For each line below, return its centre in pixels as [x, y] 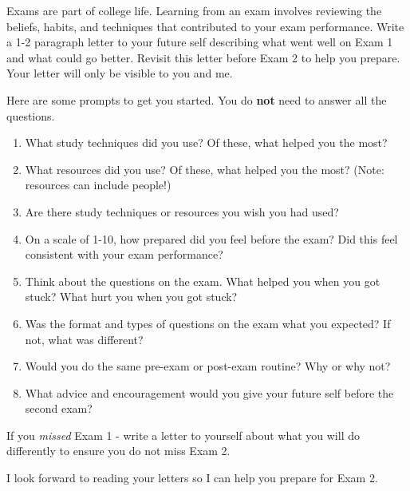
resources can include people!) [98, 185]
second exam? [59, 408]
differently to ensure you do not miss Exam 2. [118, 451]
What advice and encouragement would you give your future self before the [209, 392]
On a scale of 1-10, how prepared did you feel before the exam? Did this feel [211, 238]
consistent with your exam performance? [124, 254]
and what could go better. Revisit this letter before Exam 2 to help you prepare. [203, 57]
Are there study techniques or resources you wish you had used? [182, 211]
